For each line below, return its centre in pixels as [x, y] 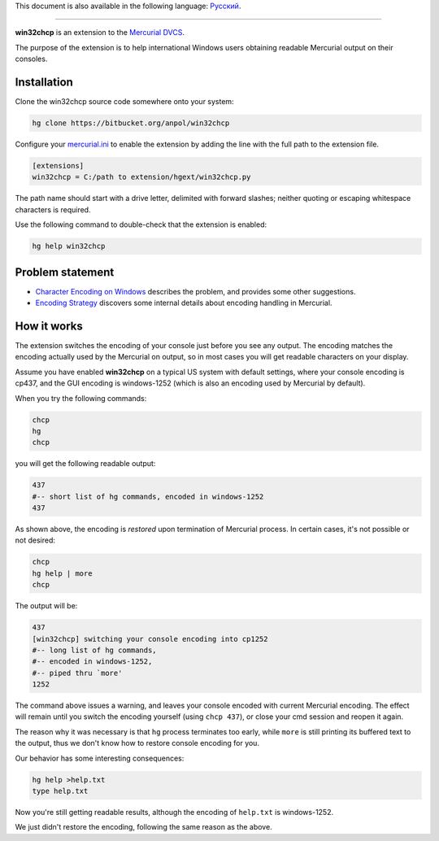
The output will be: [46, 606]
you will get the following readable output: [85, 464]
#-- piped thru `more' [77, 673]
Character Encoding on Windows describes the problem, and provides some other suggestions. [196, 291]
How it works [49, 326]
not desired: [35, 540]
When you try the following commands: [81, 398]
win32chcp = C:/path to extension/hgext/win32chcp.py [141, 177]
